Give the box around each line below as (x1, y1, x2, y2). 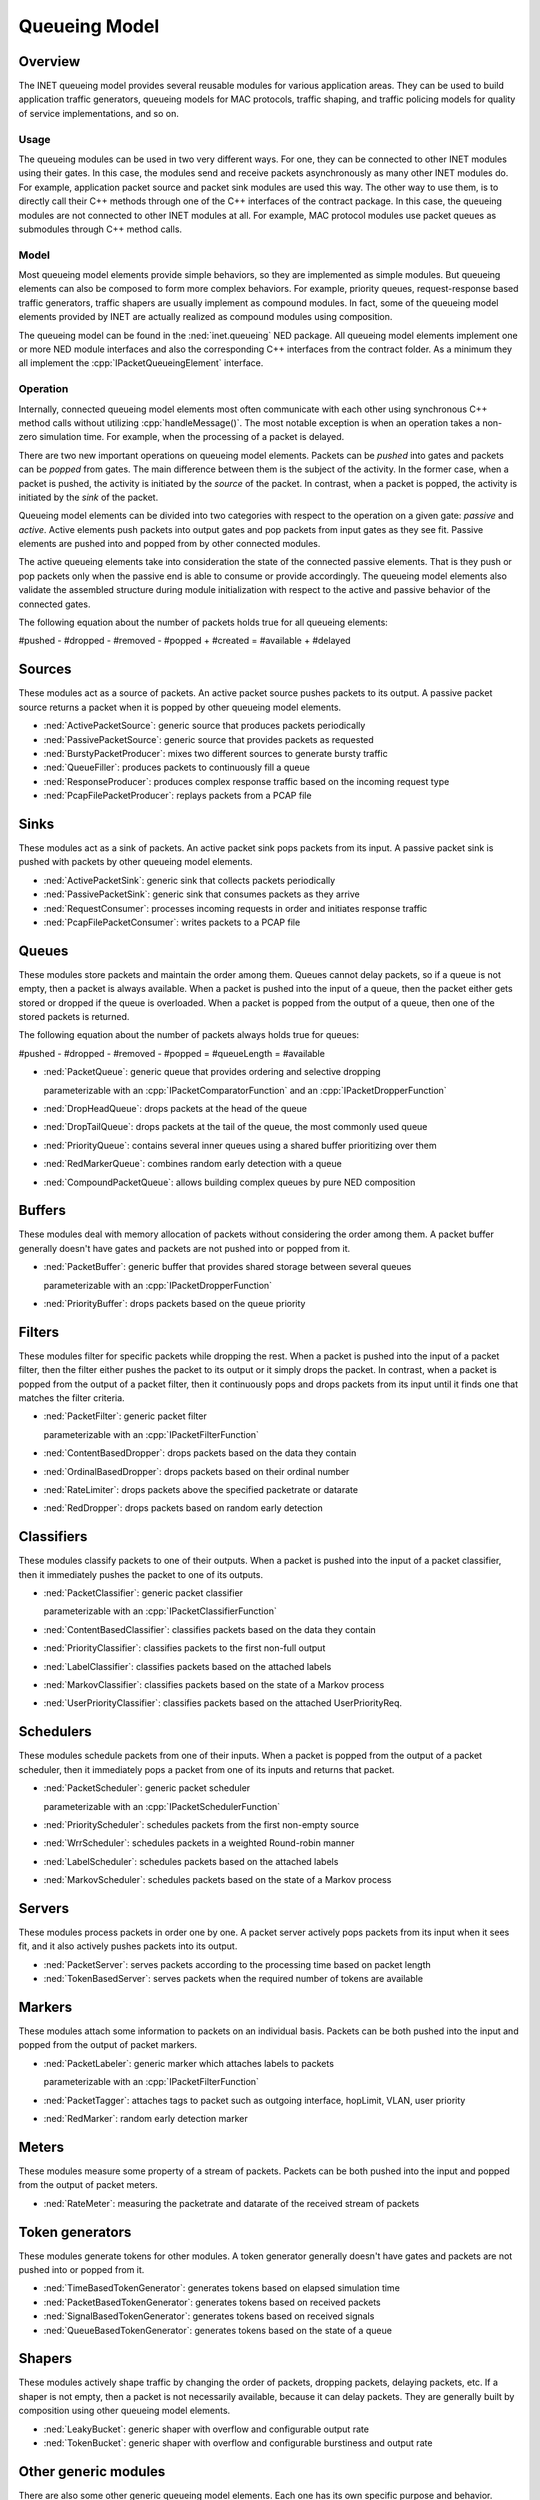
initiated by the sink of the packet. (18, 491, 159, 503)
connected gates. (18, 598, 91, 610)
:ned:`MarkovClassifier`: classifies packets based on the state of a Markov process (43, 1679, 385, 1691)
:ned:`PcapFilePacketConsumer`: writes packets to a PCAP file (43, 916, 301, 928)
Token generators (18, 2223, 132, 2240)
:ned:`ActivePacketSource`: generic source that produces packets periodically (43, 720, 366, 732)
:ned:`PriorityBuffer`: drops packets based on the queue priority (43, 1297, 306, 1309)
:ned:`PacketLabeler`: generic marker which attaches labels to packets (43, 2057, 335, 2069)
